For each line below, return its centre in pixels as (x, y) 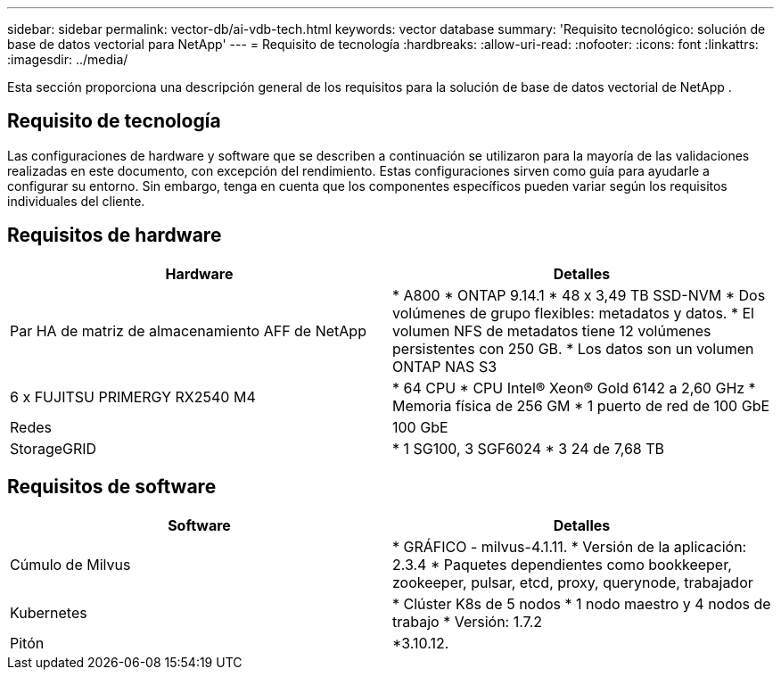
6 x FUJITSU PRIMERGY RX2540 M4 (133, 396)
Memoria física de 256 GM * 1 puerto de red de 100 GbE (581, 405)
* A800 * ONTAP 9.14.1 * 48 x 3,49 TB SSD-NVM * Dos (579, 295)
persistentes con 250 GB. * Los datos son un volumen (573, 348)
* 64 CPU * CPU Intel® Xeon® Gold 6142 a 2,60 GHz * (574, 388)
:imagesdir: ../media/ (68, 59)
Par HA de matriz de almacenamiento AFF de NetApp (188, 330)
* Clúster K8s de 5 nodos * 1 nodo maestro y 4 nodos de (582, 603)
